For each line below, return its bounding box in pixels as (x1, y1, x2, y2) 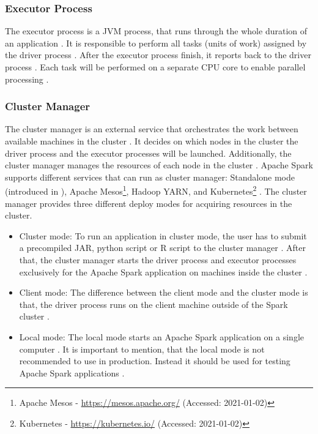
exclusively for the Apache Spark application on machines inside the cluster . (19, 265, 308, 278)
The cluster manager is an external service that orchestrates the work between (5, 122, 298, 135)
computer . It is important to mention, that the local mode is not (19, 342, 265, 355)
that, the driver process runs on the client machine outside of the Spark (19, 297, 288, 310)
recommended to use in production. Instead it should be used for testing (19, 354, 290, 367)
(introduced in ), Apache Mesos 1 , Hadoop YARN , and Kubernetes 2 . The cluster (5, 183, 307, 198)
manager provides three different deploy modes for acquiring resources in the (5, 196, 292, 209)
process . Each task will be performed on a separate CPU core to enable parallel (5, 61, 306, 73)
